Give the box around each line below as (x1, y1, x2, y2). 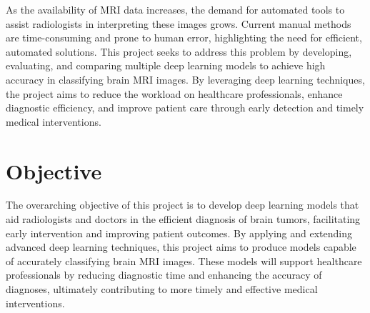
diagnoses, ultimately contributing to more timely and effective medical (6, 282, 318, 297)
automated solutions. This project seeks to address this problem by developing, (6, 44, 352, 59)
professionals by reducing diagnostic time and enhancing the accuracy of (6, 267, 322, 282)
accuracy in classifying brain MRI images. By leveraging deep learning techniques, (6, 71, 365, 86)
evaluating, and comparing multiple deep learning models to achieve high (6, 58, 326, 73)
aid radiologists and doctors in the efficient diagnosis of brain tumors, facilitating (6, 212, 361, 227)
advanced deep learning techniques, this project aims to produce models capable (6, 239, 356, 254)
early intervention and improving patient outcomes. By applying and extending (6, 225, 352, 240)
